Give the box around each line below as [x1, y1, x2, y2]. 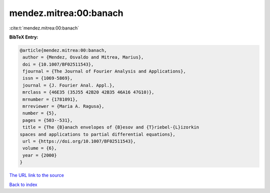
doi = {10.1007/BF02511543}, [22, 61, 94, 67]
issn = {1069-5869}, [22, 75, 73, 81]
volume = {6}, [22, 145, 57, 151]
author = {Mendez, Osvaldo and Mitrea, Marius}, [22, 54, 144, 60]
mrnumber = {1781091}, [22, 96, 78, 102]
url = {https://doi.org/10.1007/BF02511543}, [22, 138, 136, 144]
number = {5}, [22, 110, 57, 116]
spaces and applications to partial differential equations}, [19, 131, 175, 137]
